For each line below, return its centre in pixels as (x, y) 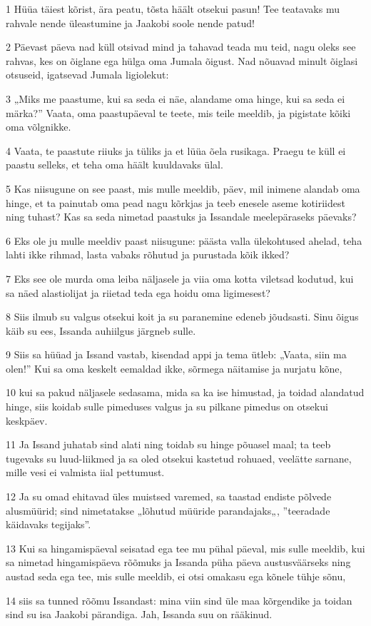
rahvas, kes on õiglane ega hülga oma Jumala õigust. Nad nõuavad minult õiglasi (182, 60)
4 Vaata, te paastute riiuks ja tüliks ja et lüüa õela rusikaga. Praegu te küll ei (176, 150)
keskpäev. (27, 420)
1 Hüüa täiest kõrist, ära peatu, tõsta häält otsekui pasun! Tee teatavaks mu (173, 9)
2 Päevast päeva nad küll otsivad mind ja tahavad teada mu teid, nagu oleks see (181, 47)
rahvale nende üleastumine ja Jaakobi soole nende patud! (130, 22)
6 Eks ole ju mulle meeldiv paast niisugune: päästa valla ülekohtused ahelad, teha (184, 240)
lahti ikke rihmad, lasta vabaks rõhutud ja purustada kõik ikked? (148, 254)
